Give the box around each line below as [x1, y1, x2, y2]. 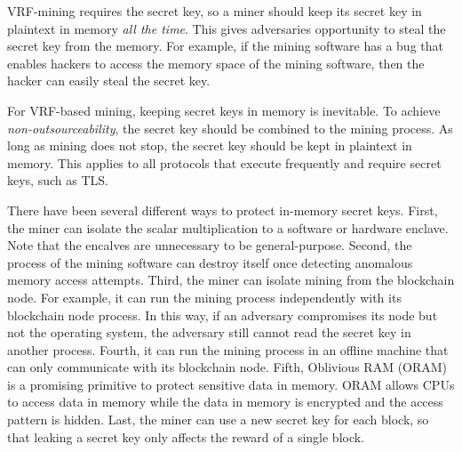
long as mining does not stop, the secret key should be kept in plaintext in [7, 136, 412, 155]
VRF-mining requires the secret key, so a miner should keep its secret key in [7, 2, 422, 20]
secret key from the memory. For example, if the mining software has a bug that [7, 36, 443, 55]
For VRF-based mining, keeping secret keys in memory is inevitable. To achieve [7, 101, 441, 119]
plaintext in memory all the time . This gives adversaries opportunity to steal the [7, 19, 446, 37]
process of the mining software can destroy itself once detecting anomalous [7, 253, 413, 271]
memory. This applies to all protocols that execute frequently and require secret [7, 153, 442, 172]
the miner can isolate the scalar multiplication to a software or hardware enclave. [7, 218, 449, 237]
